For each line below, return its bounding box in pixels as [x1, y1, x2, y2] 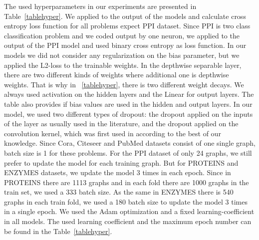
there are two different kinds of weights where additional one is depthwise [4, 69, 229, 80]
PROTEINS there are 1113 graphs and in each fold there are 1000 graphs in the [4, 177, 249, 187]
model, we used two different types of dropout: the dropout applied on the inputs [4, 108, 253, 119]
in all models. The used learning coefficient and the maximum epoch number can [4, 216, 252, 227]
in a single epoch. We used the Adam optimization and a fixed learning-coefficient [4, 206, 255, 217]
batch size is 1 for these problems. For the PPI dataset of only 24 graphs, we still [4, 147, 252, 158]
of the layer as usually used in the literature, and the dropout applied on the [4, 118, 239, 129]
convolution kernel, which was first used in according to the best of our [4, 128, 221, 138]
